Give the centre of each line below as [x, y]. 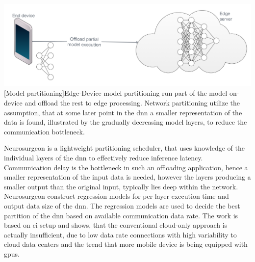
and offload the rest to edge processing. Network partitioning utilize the [132, 103]
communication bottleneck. [44, 131]
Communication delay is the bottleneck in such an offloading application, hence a [126, 167]
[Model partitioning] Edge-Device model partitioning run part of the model [116, 93]
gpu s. [12, 253]
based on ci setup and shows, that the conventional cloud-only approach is [116, 225]
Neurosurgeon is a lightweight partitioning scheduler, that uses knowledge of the [124, 148]
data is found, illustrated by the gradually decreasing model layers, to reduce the [126, 122]
